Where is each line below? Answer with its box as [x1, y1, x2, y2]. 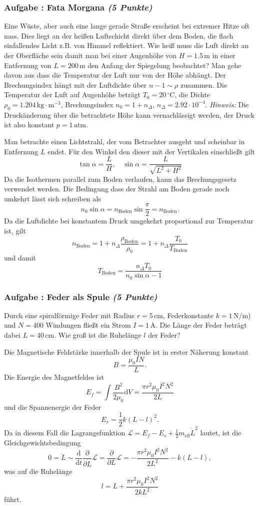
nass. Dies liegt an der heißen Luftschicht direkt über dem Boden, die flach [4, 30, 233, 41]
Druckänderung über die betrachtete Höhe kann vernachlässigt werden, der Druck [4, 109, 254, 120]
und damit [4, 252, 36, 263]
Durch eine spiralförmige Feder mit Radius [4, 310, 135, 320]
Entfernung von [4, 60, 51, 70]
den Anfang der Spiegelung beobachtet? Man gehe [87, 60, 241, 70]
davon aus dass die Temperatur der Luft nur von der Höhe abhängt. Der [4, 70, 226, 80]
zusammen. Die [180, 79, 227, 90]
